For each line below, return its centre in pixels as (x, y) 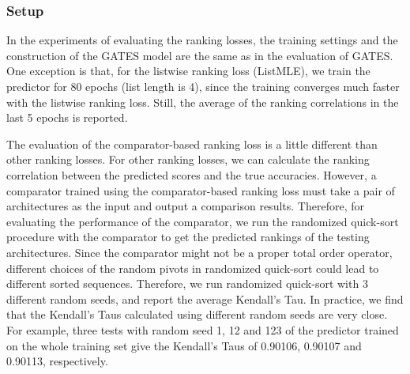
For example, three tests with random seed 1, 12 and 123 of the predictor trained (203, 329)
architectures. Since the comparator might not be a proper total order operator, (199, 252)
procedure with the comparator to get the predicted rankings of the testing (188, 237)
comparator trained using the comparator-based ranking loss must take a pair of (201, 190)
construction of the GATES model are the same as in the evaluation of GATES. (200, 55)
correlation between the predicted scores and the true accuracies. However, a (192, 174)
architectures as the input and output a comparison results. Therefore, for (185, 206)
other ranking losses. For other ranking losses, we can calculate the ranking (188, 159)
